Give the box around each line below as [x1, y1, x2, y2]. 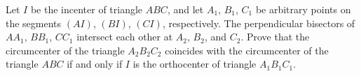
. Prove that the [240, 29, 310, 44]
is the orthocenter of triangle [132, 56, 257, 71]
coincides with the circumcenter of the [165, 43, 329, 57]
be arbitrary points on [255, 2, 351, 16]
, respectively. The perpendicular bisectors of [162, 15, 355, 30]
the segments [6, 15, 62, 30]
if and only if [67, 56, 123, 71]
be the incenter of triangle [30, 2, 143, 16]
